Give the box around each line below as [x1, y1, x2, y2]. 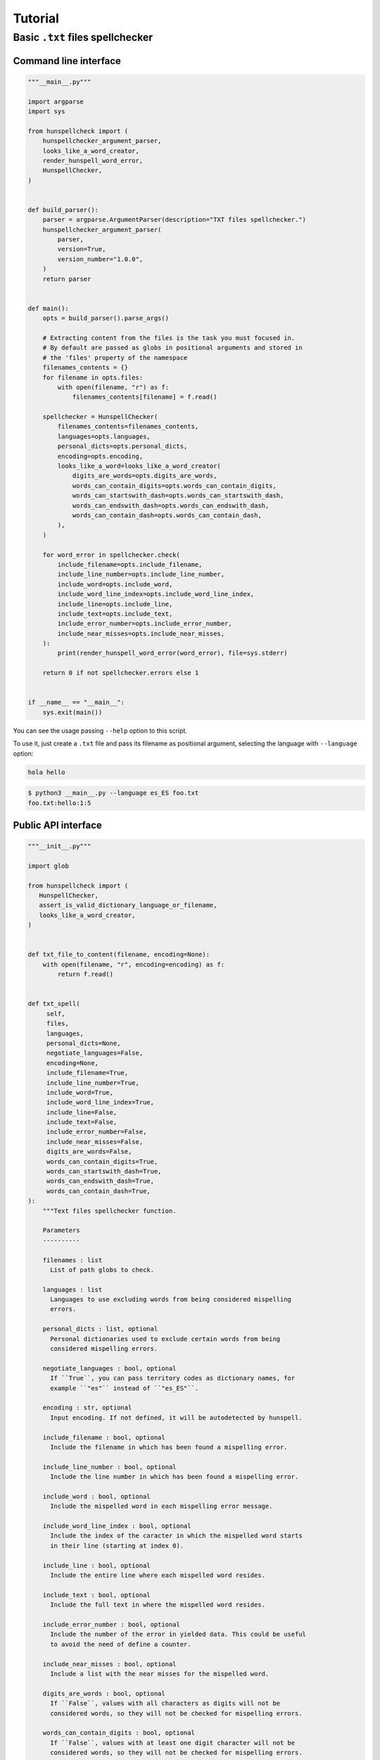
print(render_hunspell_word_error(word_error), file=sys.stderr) [57, 649, 288, 658]
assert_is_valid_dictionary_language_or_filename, [39, 901, 217, 910]
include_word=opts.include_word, [57, 580, 173, 588]
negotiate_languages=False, [46, 1049, 144, 1057]
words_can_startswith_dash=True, [46, 1167, 162, 1176]
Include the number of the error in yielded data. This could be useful [50, 1630, 306, 1638]
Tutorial [13, 11, 60, 26]
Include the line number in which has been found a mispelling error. [50, 1473, 299, 1481]
